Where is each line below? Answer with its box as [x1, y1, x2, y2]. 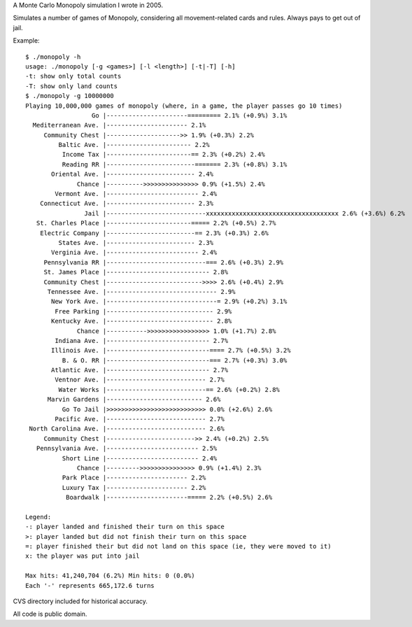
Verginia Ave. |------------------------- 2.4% [51, 248, 218, 257]
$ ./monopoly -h [25, 52, 81, 61]
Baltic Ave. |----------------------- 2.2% [58, 141, 210, 149]
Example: [13, 36, 40, 45]
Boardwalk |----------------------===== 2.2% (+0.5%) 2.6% [65, 493, 273, 502]
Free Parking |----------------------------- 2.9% [55, 307, 232, 315]
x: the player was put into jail [25, 552, 140, 560]
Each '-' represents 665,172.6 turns [25, 582, 155, 589]
